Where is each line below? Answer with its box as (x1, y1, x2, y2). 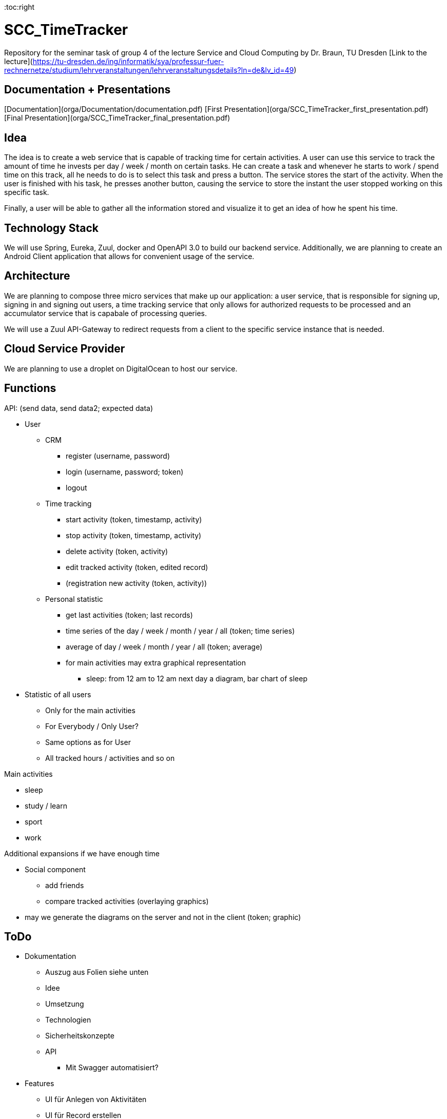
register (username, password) (66, 451, 170, 460)
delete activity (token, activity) (66, 546, 168, 556)
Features (25, 1079, 54, 1088)
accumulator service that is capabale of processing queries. (4, 308, 207, 318)
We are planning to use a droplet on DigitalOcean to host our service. (4, 364, 238, 373)
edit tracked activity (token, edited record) (66, 562, 208, 572)
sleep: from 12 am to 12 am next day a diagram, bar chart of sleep (86, 674, 307, 683)
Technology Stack (4, 221, 99, 234)
